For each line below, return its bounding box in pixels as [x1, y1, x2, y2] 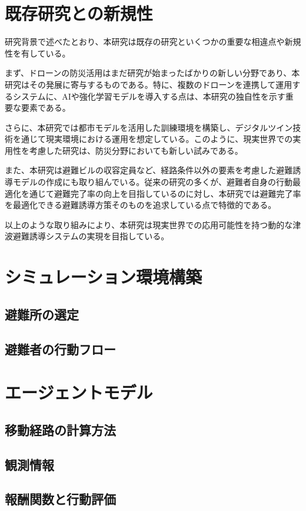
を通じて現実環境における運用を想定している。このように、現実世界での [12, 133, 293, 145]
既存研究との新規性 [5, 1, 153, 25]
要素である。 [21, 101, 71, 114]
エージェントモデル [5, 380, 153, 404]
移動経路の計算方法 [5, 420, 116, 439]
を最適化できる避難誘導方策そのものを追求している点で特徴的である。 [5, 199, 277, 211]
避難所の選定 [5, 305, 79, 323]
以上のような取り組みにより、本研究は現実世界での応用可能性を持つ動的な [5, 218, 293, 230]
